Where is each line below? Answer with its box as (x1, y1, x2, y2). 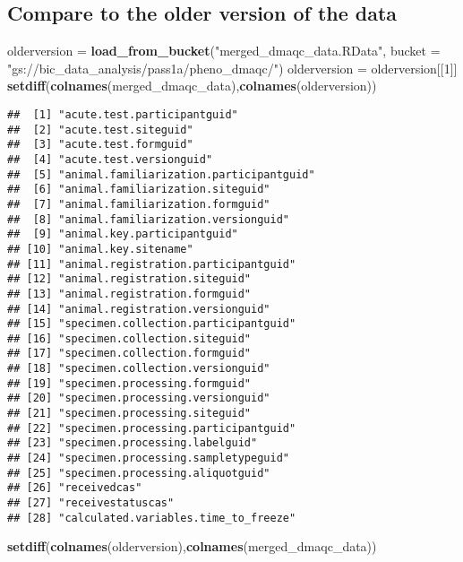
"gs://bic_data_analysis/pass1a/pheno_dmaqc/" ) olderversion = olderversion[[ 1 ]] (7, 58, 458, 77)
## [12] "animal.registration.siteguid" (7, 272, 252, 286)
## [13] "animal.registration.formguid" (7, 287, 252, 300)
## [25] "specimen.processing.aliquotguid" (7, 466, 270, 480)
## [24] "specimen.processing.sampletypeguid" (7, 452, 289, 465)
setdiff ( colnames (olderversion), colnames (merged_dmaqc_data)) (7, 537, 377, 556)
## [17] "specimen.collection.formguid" (7, 347, 252, 360)
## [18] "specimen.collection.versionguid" (7, 362, 270, 376)
